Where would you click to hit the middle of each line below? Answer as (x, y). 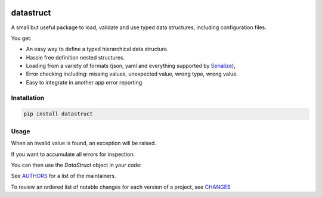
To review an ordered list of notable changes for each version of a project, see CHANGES (121, 187)
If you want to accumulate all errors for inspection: (73, 154)
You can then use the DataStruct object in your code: (76, 165)
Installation (28, 98)
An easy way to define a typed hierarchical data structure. (97, 49)
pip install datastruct (58, 114)
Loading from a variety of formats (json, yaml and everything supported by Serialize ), (131, 66)
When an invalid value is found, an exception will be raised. (83, 143)
